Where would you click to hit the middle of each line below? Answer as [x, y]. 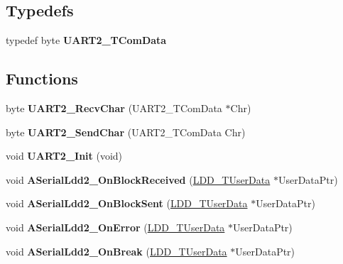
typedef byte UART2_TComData [86, 40]
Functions [42, 78]
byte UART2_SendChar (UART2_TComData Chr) [126, 132]
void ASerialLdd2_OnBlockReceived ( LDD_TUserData [138, 179]
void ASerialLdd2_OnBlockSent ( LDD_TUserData [127, 203]
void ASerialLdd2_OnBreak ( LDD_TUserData [116, 251]
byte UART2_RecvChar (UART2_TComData [114, 108]
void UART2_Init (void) [64, 156]
